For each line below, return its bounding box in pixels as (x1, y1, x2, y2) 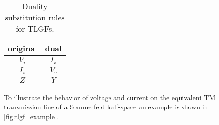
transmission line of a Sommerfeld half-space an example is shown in (4, 102, 208, 112)
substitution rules (5, 12, 65, 23)
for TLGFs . (16, 23, 54, 34)
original (8, 42, 37, 54)
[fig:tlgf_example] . (4, 111, 58, 122)
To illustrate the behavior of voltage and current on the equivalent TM (4, 92, 216, 102)
